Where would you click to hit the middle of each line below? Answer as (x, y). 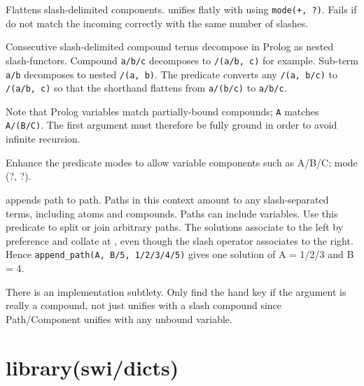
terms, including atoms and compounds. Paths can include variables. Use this (172, 213)
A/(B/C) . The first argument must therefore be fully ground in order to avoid (171, 125)
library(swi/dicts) (92, 367)
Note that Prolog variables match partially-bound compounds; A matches (162, 111)
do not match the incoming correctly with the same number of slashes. (157, 23)
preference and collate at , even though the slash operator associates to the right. (180, 240)
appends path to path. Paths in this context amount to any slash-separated (167, 199)
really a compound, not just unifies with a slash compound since (144, 305)
